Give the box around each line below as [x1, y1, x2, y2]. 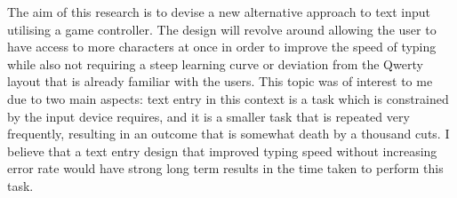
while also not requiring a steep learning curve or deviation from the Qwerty [7, 54, 423, 73]
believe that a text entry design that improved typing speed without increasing [7, 141, 437, 160]
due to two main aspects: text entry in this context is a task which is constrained [7, 89, 449, 107]
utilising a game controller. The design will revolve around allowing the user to [7, 20, 437, 38]
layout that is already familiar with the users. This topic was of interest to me [7, 72, 433, 91]
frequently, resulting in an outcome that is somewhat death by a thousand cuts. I [7, 124, 450, 143]
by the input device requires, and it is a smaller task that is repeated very [7, 107, 410, 125]
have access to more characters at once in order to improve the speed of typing [7, 37, 437, 56]
